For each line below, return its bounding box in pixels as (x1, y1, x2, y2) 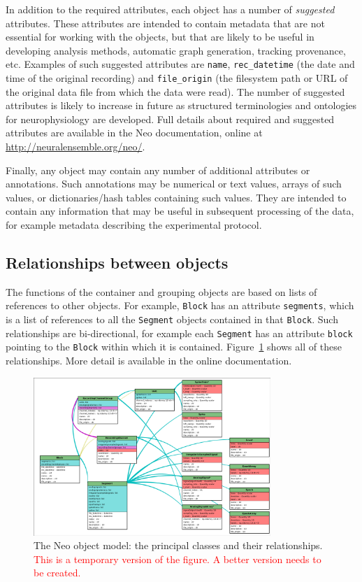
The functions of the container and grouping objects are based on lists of (6, 284, 317, 299)
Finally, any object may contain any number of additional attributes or (6, 162, 310, 177)
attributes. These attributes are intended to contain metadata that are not (6, 15, 325, 30)
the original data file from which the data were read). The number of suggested (6, 84, 345, 99)
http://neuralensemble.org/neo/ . (6, 139, 145, 154)
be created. (34, 565, 81, 580)
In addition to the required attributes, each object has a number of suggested (6, 2, 335, 16)
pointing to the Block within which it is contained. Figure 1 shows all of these (6, 339, 342, 354)
